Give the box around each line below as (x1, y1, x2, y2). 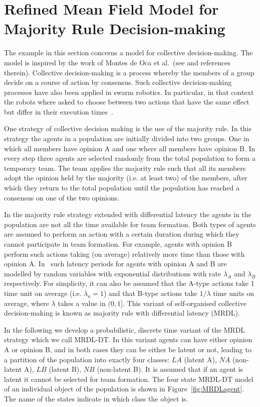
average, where (4, 297, 49, 308)
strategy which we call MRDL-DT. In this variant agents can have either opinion (4, 334, 252, 345)
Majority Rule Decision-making (4, 18, 225, 39)
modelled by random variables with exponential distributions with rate (4, 268, 221, 278)
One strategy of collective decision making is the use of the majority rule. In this (4, 123, 251, 134)
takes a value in (58, 297, 106, 308)
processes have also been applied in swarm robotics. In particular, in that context (4, 86, 254, 97)
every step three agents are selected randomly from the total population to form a (4, 153, 256, 163)
